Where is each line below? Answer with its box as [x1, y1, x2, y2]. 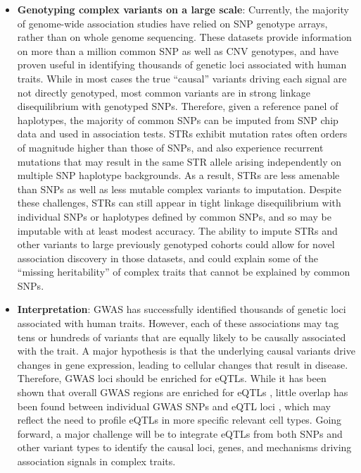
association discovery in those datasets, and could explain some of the [17, 250, 318, 265]
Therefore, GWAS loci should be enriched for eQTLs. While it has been [17, 371, 327, 386]
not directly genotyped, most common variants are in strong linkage [17, 85, 310, 99]
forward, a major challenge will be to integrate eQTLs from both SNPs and [17, 426, 343, 441]
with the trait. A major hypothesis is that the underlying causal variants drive [17, 343, 355, 358]
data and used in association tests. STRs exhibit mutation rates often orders [17, 126, 348, 141]
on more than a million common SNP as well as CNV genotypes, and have [17, 43, 338, 58]
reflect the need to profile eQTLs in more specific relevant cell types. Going [17, 412, 342, 427]
